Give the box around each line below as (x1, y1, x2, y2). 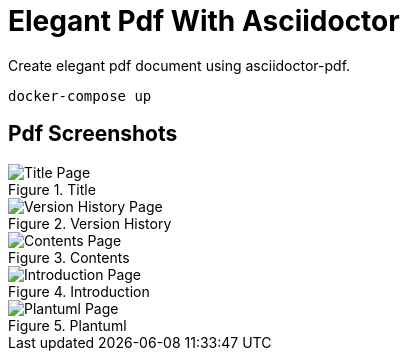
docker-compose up (8, 87, 152, 104)
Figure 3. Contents (8, 248, 130, 266)
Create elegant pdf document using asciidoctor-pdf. (8, 56, 351, 74)
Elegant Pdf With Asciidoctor (8, 4, 400, 38)
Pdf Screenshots (8, 121, 178, 147)
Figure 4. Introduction (8, 282, 150, 300)
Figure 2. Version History (8, 214, 172, 232)
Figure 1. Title (8, 180, 96, 198)
